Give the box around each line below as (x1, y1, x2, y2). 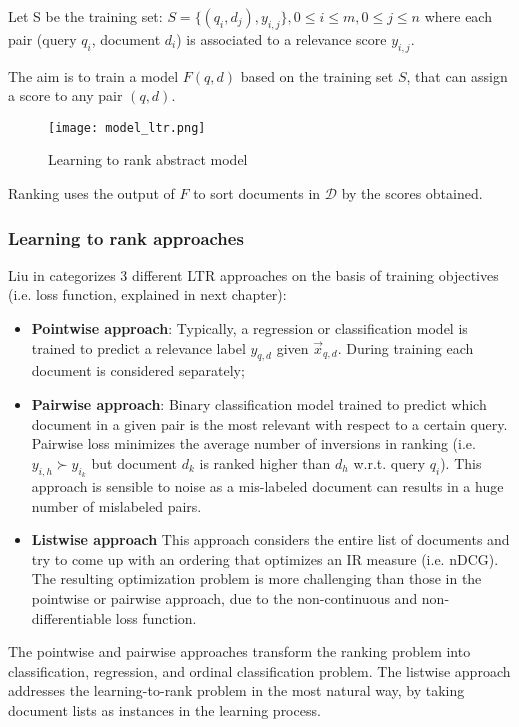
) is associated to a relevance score (176, 28, 387, 49)
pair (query (8, 28, 77, 49)
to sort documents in (193, 183, 321, 204)
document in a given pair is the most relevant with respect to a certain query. (31, 413, 508, 434)
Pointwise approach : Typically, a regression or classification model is (31, 318, 468, 339)
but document (91, 452, 178, 473)
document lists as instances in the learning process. (8, 699, 321, 720)
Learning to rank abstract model (48, 149, 248, 170)
